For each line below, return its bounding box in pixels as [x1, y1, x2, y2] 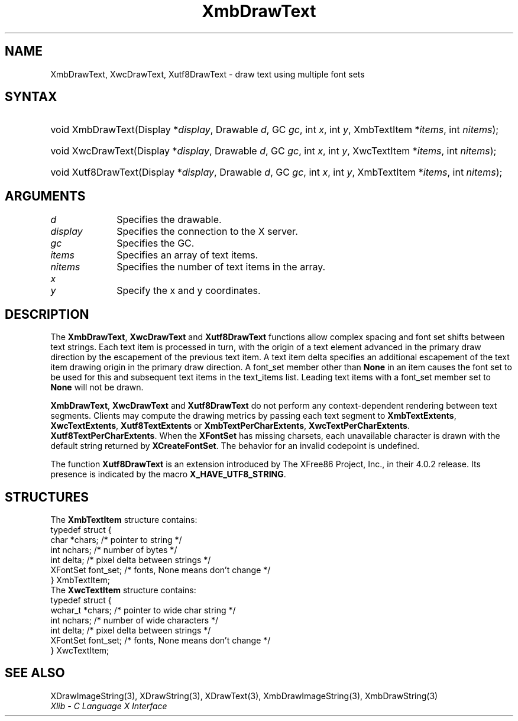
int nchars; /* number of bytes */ [50, 544, 177, 555]
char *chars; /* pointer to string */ [50, 534, 182, 545]
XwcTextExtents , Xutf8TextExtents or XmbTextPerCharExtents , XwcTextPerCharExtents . [50, 421, 410, 431]
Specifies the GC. [116, 237, 195, 250]
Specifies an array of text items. [116, 249, 258, 261]
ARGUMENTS [5, 188, 86, 203]
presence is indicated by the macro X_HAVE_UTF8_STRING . [50, 469, 286, 480]
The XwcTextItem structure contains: [50, 584, 196, 595]
